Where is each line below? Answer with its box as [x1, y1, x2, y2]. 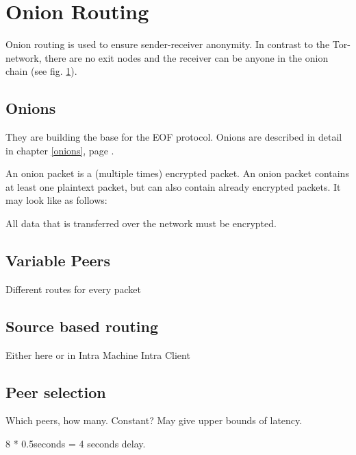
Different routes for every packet [5, 281, 141, 296]
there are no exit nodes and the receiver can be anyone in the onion [44, 50, 329, 65]
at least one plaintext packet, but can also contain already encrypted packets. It [5, 179, 341, 194]
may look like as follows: [5, 193, 107, 207]
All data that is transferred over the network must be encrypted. [5, 216, 277, 231]
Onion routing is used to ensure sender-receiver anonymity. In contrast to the [5, 37, 330, 51]
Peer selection [5, 381, 106, 402]
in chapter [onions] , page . [5, 143, 114, 157]
